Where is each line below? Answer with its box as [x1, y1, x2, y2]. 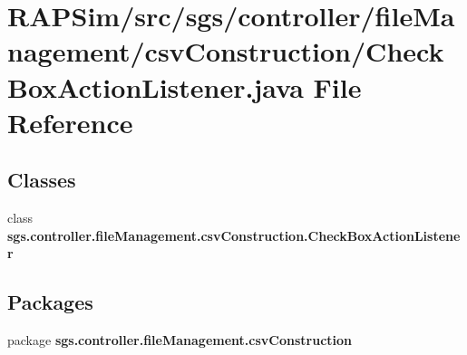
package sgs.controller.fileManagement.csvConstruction [7, 331, 352, 350]
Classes [7, 166, 76, 194]
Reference [7, 103, 133, 140]
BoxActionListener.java [7, 68, 304, 105]
